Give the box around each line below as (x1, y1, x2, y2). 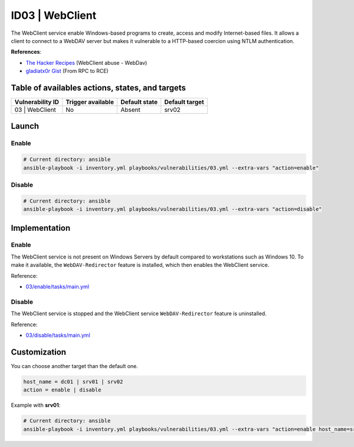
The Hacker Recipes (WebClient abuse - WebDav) (25, 59, 147, 66)
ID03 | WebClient (11, 9, 97, 22)
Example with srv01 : (11, 402, 61, 409)
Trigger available (65, 98, 114, 106)
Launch (11, 121, 40, 131)
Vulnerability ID (14, 98, 59, 106)
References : (11, 48, 41, 55)
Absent (120, 106, 141, 114)
